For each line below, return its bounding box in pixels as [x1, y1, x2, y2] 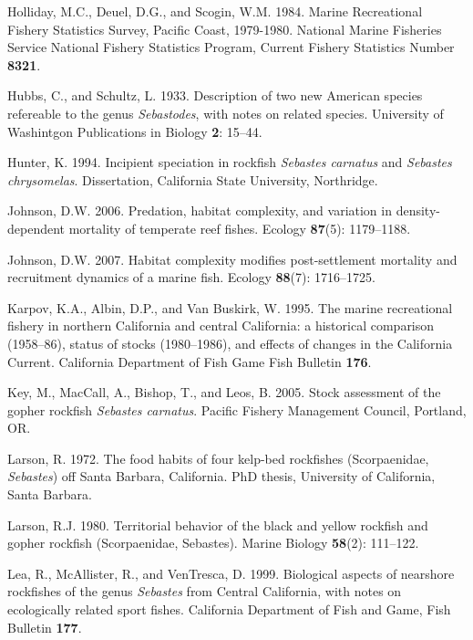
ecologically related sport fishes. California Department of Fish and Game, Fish [7, 600, 451, 619]
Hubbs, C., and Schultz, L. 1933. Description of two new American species [7, 86, 423, 105]
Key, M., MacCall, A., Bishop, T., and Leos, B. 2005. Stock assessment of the [7, 383, 441, 402]
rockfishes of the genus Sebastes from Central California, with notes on [7, 582, 402, 601]
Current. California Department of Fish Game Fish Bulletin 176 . [7, 351, 372, 371]
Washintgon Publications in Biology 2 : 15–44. [7, 121, 262, 141]
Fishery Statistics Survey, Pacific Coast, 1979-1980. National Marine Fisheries [7, 19, 442, 38]
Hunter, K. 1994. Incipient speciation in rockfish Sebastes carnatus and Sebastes [7, 152, 452, 172]
